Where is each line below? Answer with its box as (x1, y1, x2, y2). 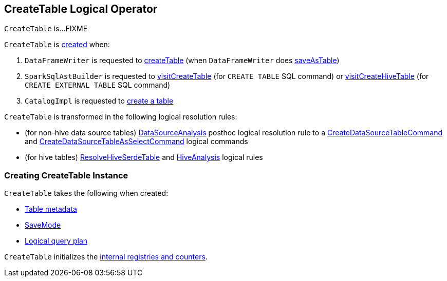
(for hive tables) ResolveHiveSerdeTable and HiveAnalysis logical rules (25, 153, 263, 162)
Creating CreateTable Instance (4, 170, 128, 180)
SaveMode (25, 220, 61, 230)
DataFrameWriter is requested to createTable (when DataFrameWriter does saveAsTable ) (25, 56, 340, 65)
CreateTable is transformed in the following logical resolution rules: (4, 112, 237, 122)
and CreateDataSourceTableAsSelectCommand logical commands (25, 137, 248, 146)
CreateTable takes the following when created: (4, 189, 169, 198)
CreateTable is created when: (4, 40, 110, 49)
